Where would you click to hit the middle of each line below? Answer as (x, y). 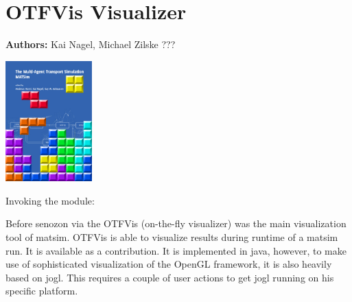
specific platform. (42, 291)
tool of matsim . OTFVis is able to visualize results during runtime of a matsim (172, 237)
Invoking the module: (50, 200)
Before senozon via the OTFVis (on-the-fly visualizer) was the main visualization (176, 223)
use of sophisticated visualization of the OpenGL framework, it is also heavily (169, 264)
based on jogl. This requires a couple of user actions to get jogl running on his (170, 277)
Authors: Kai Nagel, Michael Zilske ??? (91, 44)
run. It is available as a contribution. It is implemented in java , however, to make (176, 250)
